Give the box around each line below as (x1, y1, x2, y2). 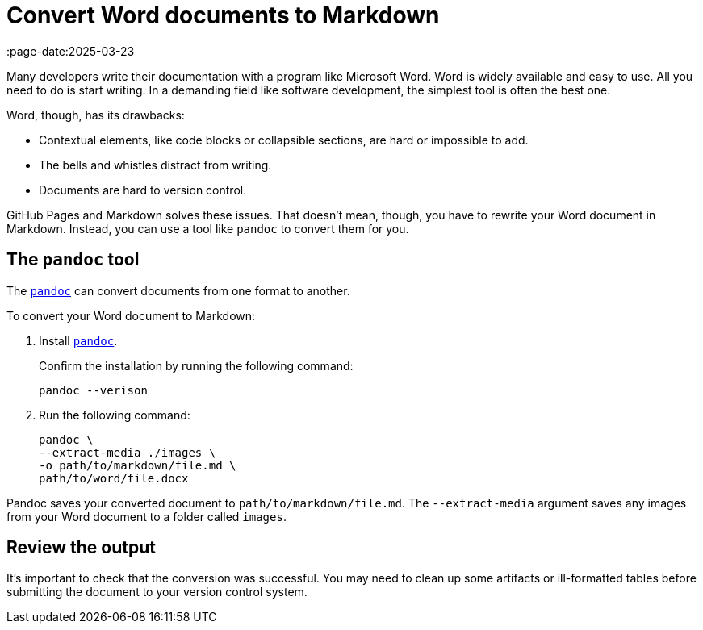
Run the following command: (39, 407, 190, 422)
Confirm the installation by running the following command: (39, 358, 354, 373)
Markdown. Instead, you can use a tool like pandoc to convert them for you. (6, 221, 409, 236)
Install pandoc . (39, 333, 118, 348)
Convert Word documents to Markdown (6, 2, 440, 29)
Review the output (6, 537, 156, 558)
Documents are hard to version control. (39, 182, 247, 197)
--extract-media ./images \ (39, 445, 216, 459)
